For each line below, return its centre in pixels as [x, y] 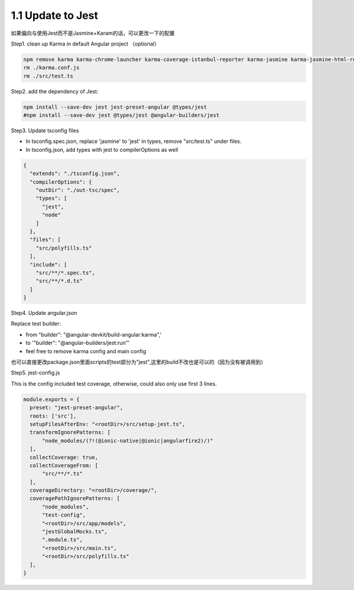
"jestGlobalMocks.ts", [75, 532]
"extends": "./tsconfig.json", [75, 174]
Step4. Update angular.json [44, 313]
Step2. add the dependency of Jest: [55, 91]
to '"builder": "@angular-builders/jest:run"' [78, 343]
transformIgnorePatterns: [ [70, 432]
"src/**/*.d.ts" [59, 281]
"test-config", [64, 515]
